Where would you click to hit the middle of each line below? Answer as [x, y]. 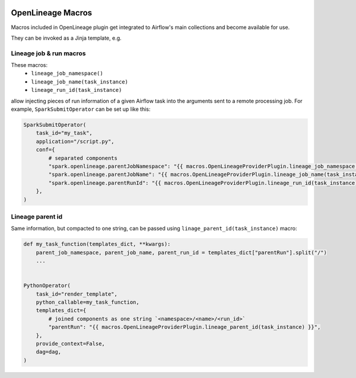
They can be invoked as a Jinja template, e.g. [66, 38]
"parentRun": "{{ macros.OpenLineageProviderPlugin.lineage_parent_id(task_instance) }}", [185, 327]
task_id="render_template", [77, 294]
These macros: [29, 65]
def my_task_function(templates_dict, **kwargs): [97, 244]
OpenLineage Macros [52, 13]
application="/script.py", [75, 141]
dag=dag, [49, 352]
